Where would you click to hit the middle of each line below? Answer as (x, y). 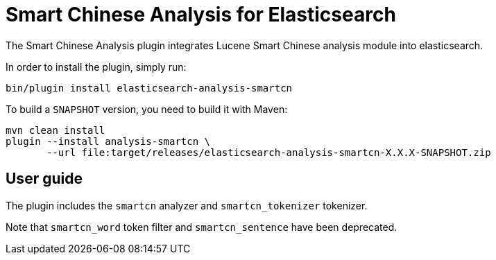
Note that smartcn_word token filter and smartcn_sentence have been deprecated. (202, 227)
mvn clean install (55, 130)
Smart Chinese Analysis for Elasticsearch (201, 15)
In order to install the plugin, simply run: (96, 67)
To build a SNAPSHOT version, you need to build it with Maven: (147, 109)
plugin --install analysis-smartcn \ (108, 141)
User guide (44, 179)
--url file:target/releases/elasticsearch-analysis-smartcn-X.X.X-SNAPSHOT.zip (269, 152)
